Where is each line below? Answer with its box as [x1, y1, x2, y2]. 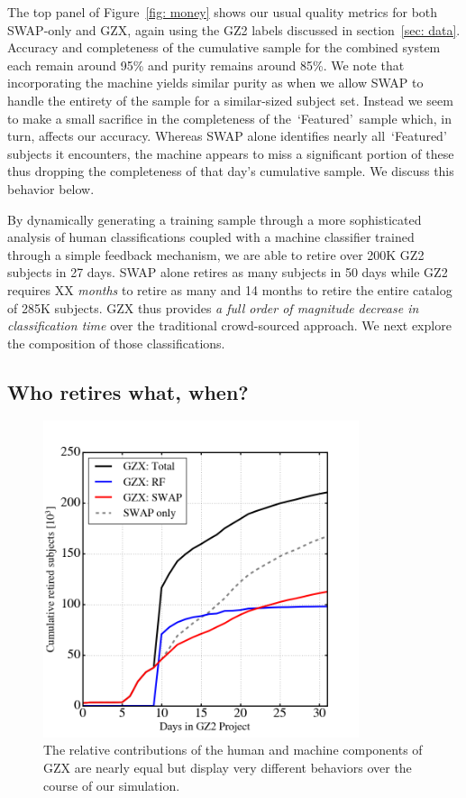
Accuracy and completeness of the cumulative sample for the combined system [7, 38, 441, 57]
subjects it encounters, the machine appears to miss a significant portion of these [7, 144, 454, 162]
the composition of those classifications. [7, 333, 225, 352]
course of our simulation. [43, 775, 180, 794]
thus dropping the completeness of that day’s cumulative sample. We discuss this [7, 162, 454, 181]
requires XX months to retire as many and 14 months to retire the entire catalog [7, 280, 452, 299]
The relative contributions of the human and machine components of [43, 740, 423, 759]
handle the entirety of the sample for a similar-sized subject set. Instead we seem [7, 90, 453, 109]
